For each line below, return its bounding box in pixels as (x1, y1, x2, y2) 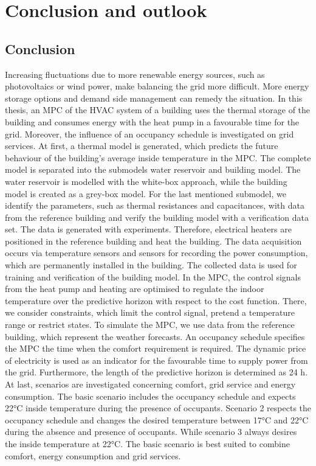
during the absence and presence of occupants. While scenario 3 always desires (5, 425, 297, 438)
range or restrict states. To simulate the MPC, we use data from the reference (5, 318, 295, 331)
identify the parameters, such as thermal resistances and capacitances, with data (5, 199, 304, 212)
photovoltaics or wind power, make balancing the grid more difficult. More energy (5, 80, 309, 92)
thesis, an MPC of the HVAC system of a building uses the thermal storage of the (5, 103, 311, 116)
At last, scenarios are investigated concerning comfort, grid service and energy (5, 378, 296, 391)
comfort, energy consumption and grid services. (5, 449, 181, 462)
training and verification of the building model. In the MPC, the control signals (5, 270, 301, 283)
